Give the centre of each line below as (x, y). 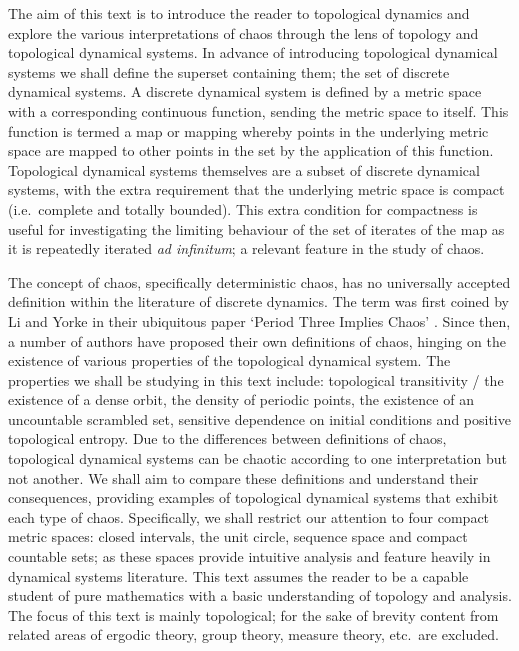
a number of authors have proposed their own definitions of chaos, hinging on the (257, 340)
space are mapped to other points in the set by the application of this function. (251, 150)
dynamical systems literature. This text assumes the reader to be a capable (238, 575)
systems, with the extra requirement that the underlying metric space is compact (256, 189)
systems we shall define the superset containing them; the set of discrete (229, 71)
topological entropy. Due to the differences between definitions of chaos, (227, 438)
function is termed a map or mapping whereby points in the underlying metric (248, 130)
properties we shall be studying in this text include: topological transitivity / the (256, 379)
